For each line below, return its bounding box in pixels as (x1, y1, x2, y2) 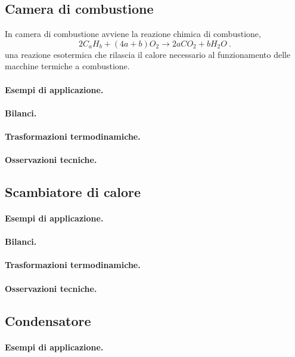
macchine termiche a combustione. (5, 60, 130, 72)
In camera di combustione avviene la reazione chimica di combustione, (5, 27, 261, 40)
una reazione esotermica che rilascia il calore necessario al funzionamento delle (5, 48, 291, 60)
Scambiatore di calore (5, 183, 141, 201)
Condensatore (5, 311, 91, 330)
